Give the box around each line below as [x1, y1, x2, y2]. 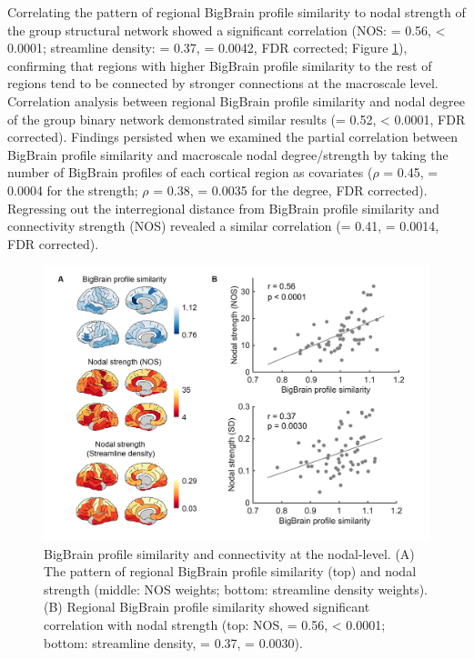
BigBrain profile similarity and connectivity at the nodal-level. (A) [44, 544, 415, 563]
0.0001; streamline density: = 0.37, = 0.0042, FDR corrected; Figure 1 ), [7, 38, 408, 57]
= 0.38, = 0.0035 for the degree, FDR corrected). [153, 180, 428, 199]
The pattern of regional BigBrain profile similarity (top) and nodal [44, 562, 417, 581]
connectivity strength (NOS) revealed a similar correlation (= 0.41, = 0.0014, [7, 216, 439, 235]
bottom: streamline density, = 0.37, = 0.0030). [44, 633, 303, 652]
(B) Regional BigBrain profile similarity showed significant [44, 597, 370, 616]
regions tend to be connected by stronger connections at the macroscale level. [7, 74, 439, 93]
